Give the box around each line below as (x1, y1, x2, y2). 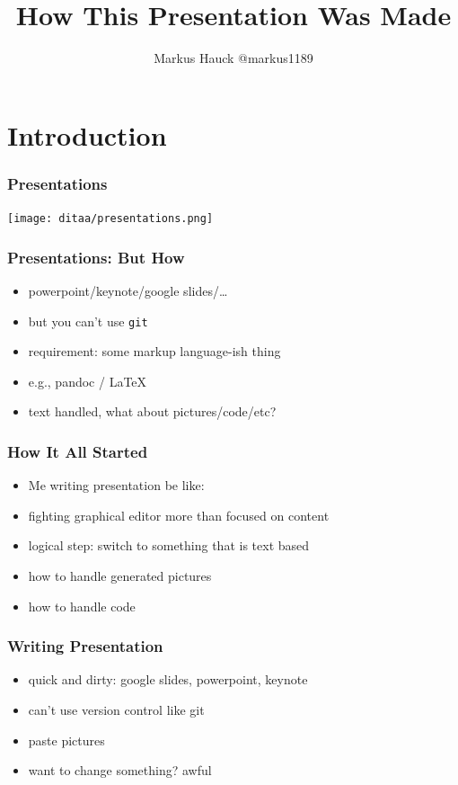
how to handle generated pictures (28, 566, 212, 585)
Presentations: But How (7, 245, 185, 268)
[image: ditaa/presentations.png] (7, 212, 214, 226)
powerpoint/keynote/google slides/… (28, 281, 228, 299)
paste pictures (28, 730, 105, 749)
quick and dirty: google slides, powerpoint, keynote (28, 670, 308, 689)
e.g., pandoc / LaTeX (28, 371, 147, 390)
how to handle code (28, 596, 136, 615)
